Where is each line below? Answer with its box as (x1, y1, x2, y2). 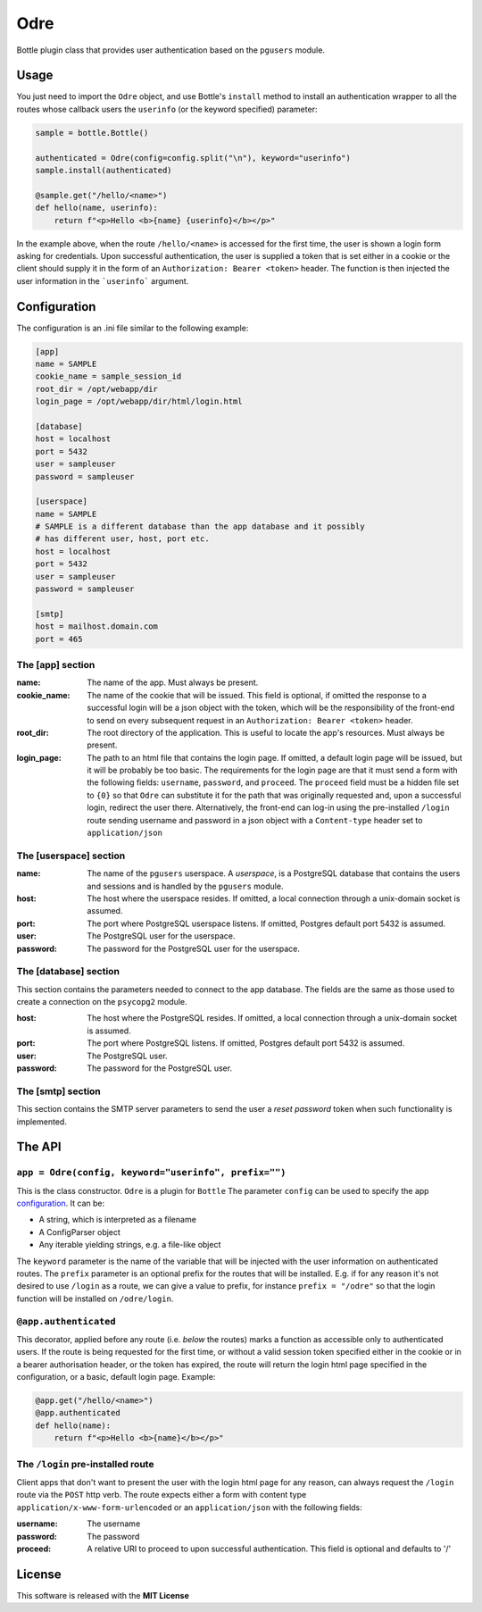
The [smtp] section (16, 1085, 102, 1098)
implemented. (16, 1116, 67, 1127)
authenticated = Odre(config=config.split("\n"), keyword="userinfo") (35, 153, 352, 163)
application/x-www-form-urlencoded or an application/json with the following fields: (16, 1501, 363, 1513)
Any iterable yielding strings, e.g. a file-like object (38, 1240, 221, 1250)
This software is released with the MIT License (16, 1590, 189, 1600)
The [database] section (16, 965, 120, 978)
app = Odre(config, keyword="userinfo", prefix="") (16, 1166, 287, 1179)
